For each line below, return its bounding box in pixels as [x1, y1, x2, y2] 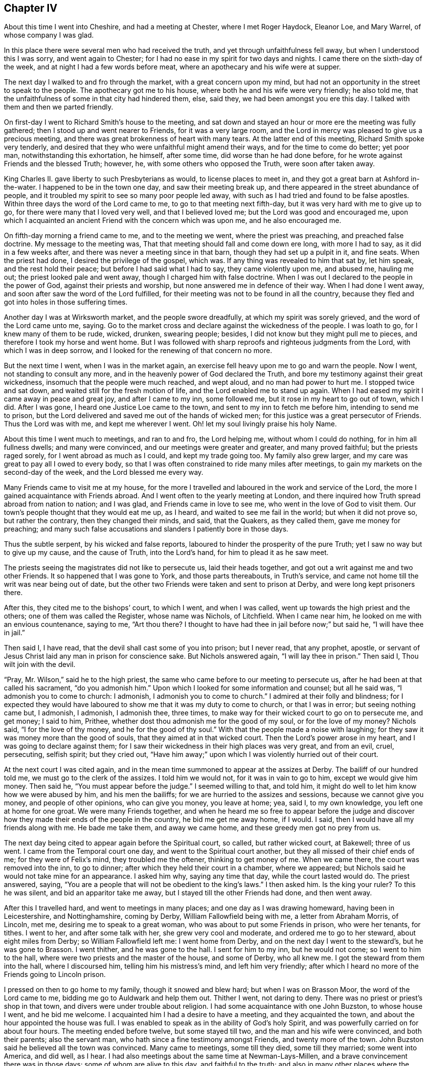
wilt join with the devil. [4, 660, 76, 669]
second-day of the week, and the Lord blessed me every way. [4, 468, 203, 477]
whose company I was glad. [4, 31, 94, 40]
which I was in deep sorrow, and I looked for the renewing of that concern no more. [4, 346, 272, 355]
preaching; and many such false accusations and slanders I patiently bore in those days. [4, 525, 289, 533]
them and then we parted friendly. [4, 103, 113, 111]
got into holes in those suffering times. [4, 298, 128, 307]
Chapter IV [4, 2, 58, 14]
